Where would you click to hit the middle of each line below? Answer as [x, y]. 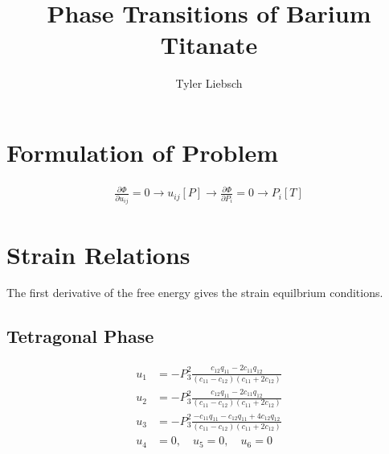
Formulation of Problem [142, 152]
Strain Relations [98, 254]
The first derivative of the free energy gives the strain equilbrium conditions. [195, 293]
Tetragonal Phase [80, 336]
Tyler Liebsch [209, 83]
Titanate [209, 45]
